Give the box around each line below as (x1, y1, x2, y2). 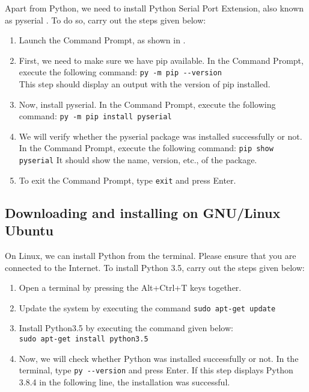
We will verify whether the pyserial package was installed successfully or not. (19, 129, 302, 142)
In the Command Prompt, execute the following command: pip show (19, 142, 274, 154)
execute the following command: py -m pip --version (19, 66, 222, 78)
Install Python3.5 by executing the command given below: (19, 322, 233, 334)
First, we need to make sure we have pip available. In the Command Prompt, (19, 54, 304, 66)
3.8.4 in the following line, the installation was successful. (19, 375, 230, 388)
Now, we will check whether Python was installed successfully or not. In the (19, 352, 299, 364)
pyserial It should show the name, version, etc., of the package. (19, 154, 257, 166)
